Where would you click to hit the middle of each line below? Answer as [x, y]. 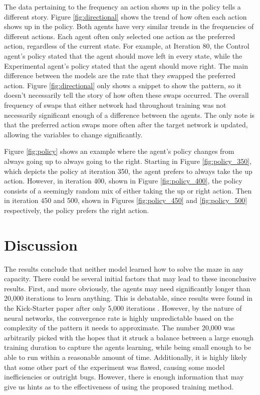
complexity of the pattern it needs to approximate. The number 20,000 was [119, 328]
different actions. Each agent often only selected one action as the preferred [120, 36]
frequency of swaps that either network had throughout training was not [115, 105]
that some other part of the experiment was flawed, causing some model [114, 367]
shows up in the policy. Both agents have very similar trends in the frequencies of [129, 26]
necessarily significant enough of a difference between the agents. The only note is [129, 115]
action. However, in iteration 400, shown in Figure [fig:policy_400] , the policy [123, 181]
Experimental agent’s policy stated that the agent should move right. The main [126, 65]
